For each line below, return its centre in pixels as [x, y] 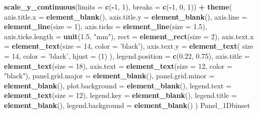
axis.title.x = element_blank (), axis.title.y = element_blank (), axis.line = [126, 16]
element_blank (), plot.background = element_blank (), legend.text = [118, 85]
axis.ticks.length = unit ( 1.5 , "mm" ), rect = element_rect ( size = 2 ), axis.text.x [129, 36]
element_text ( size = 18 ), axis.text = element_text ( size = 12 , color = [118, 66]
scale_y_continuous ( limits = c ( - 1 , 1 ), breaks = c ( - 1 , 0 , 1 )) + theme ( [118, 7]
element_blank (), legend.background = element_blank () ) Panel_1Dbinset [127, 105]
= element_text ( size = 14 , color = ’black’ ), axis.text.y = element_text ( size [129, 46]
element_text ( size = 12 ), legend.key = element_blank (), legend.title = [120, 95]
